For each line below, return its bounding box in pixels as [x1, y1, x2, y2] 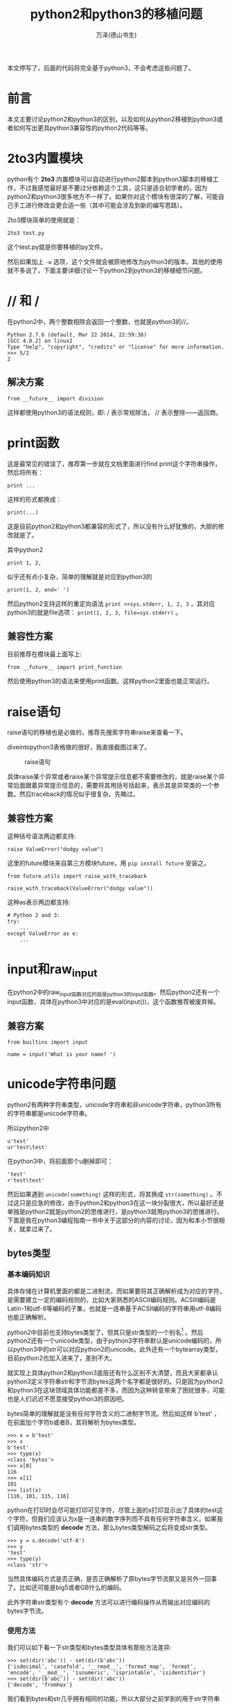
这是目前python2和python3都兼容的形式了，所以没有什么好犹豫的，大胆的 [7, 522, 218, 530]
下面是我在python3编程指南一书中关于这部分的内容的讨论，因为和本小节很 [7, 1216, 220, 1224]
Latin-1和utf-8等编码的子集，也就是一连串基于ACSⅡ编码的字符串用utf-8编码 [7, 1304, 222, 1313]
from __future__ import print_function [7, 664, 123, 671]
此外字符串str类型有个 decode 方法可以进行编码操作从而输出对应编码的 [7, 1598, 211, 1607]
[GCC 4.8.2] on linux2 [7, 337, 73, 344]
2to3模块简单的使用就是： [7, 216, 82, 224]
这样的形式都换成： [7, 495, 62, 503]
